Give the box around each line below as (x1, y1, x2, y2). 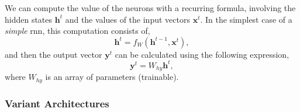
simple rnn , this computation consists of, (5, 24, 150, 37)
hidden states (5, 13, 53, 25)
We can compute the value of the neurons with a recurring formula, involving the (5, 2, 296, 13)
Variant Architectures (5, 96, 109, 110)
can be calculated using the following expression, (115, 48, 289, 60)
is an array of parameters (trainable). (45, 71, 179, 83)
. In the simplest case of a (200, 13, 292, 25)
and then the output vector (5, 48, 102, 60)
